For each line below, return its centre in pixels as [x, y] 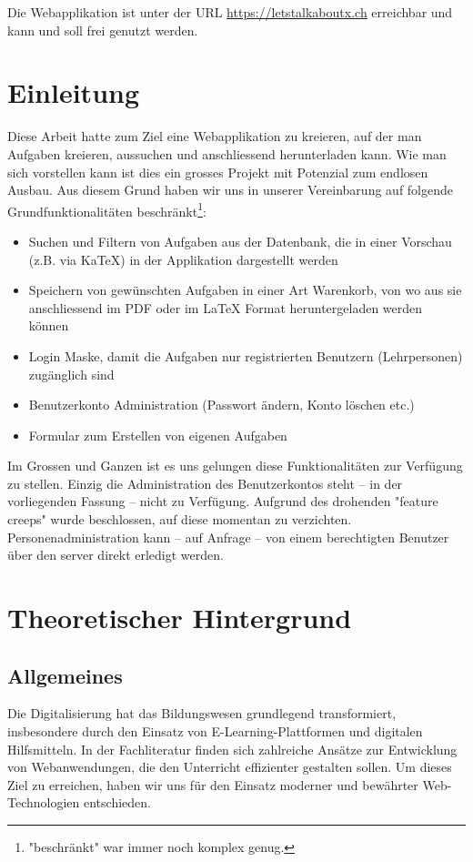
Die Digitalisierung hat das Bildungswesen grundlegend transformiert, [202, 713]
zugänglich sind [71, 374]
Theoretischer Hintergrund [180, 618]
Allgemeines [65, 675]
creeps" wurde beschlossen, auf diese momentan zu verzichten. [180, 519]
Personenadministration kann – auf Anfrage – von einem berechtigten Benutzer [228, 537]
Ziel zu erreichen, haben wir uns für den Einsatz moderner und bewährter [213, 784]
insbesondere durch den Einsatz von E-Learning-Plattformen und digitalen [215, 731]
